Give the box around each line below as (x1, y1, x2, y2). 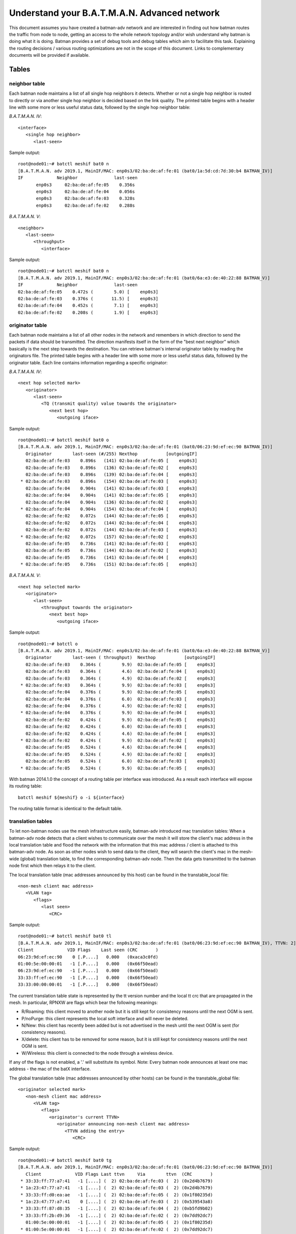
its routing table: (9, 783, 42, 789)
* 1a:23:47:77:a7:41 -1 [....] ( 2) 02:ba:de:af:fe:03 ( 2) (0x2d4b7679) (20, 1185, 213, 1191)
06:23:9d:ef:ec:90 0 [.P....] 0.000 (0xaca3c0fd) (18, 954, 159, 960)
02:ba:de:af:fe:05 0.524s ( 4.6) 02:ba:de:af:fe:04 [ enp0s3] (25, 744, 216, 750)
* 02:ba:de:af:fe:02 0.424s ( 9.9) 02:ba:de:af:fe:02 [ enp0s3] (20, 738, 216, 743)
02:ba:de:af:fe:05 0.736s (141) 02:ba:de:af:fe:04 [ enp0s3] (25, 554, 197, 560)
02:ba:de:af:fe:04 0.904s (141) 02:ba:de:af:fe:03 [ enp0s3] (25, 485, 197, 491)
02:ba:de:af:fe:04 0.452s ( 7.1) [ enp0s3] (18, 303, 159, 308)
